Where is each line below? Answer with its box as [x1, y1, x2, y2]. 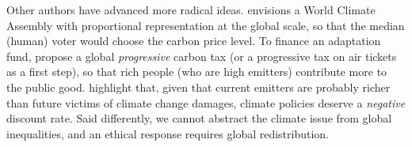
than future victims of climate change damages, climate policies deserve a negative [6, 94, 406, 111]
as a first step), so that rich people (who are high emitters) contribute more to [6, 63, 387, 80]
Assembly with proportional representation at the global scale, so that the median [6, 17, 405, 33]
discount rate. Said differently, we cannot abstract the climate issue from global [6, 110, 392, 126]
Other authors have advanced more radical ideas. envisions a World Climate [6, 2, 376, 17]
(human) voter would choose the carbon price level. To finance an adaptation [6, 32, 381, 49]
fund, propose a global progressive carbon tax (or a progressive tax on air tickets [6, 47, 397, 64]
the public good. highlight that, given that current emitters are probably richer [6, 78, 391, 95]
